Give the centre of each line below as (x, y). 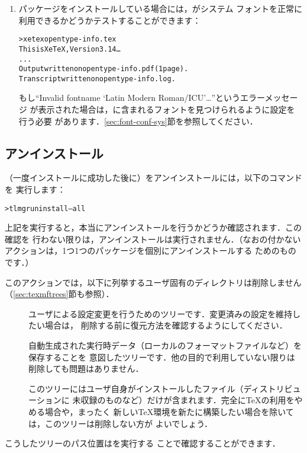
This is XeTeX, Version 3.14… (70, 49)
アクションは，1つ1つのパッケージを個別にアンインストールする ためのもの (151, 251)
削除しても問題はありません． (86, 369)
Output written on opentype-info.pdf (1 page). (104, 69)
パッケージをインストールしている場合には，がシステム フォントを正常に (161, 8)
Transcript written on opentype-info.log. (97, 79)
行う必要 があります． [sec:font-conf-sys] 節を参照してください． (138, 121)
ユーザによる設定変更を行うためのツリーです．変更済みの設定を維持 (160, 313)
